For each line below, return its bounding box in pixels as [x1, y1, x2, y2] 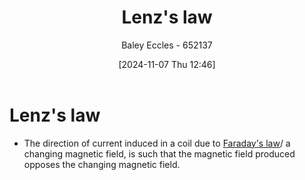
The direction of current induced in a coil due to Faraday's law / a [23, 137, 291, 149]
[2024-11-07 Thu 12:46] [118, 58, 216, 70]
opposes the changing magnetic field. [23, 158, 181, 170]
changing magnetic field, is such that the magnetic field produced [23, 147, 296, 160]
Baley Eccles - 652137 [121, 39, 213, 51]
